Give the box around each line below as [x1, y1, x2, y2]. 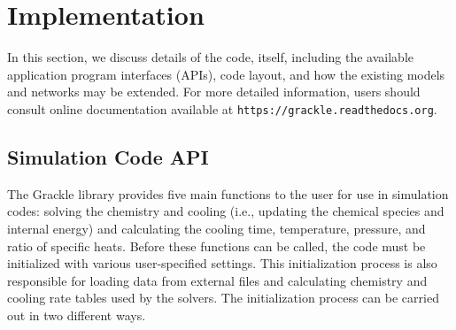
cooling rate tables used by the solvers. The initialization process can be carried [7, 288, 439, 307]
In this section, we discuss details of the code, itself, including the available [7, 48, 414, 66]
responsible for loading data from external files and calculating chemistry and [7, 271, 428, 289]
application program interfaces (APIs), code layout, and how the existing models [7, 65, 445, 83]
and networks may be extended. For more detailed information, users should [7, 82, 421, 101]
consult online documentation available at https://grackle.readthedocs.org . [7, 99, 437, 118]
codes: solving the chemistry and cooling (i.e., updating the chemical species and [7, 202, 444, 220]
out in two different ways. [7, 305, 146, 324]
